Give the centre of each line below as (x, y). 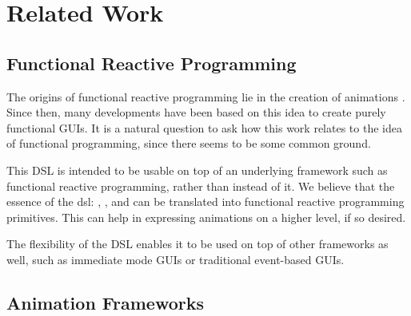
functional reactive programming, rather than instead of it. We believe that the (201, 186)
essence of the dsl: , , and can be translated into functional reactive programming (205, 201)
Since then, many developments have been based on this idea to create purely (196, 112)
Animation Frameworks (106, 302)
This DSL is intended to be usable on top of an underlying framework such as (197, 170)
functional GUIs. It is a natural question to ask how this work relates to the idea (204, 127)
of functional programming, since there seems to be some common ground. (189, 143)
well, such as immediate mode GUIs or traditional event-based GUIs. (176, 259)
